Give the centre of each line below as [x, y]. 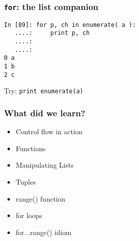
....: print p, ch [52, 33]
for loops [29, 215]
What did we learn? [45, 113]
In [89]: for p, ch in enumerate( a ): [70, 25]
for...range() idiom [44, 232]
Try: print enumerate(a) [44, 91]
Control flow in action [49, 131]
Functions [31, 148]
